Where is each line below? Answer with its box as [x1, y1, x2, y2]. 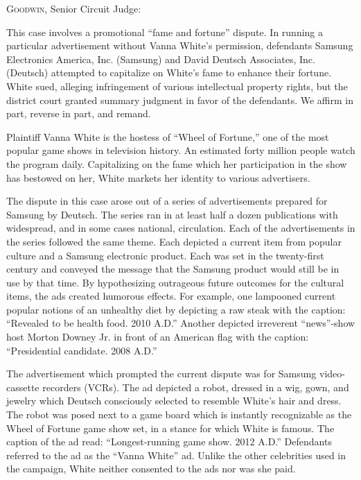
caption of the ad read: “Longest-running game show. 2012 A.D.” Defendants [6, 434, 332, 449]
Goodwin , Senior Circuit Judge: [6, 1, 141, 15]
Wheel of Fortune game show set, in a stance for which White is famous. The [6, 420, 335, 435]
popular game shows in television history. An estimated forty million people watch [6, 143, 355, 157]
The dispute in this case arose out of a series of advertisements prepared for [6, 194, 328, 208]
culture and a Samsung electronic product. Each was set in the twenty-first [6, 248, 324, 262]
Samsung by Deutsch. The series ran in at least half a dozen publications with [6, 207, 338, 221]
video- [319, 366, 345, 381]
